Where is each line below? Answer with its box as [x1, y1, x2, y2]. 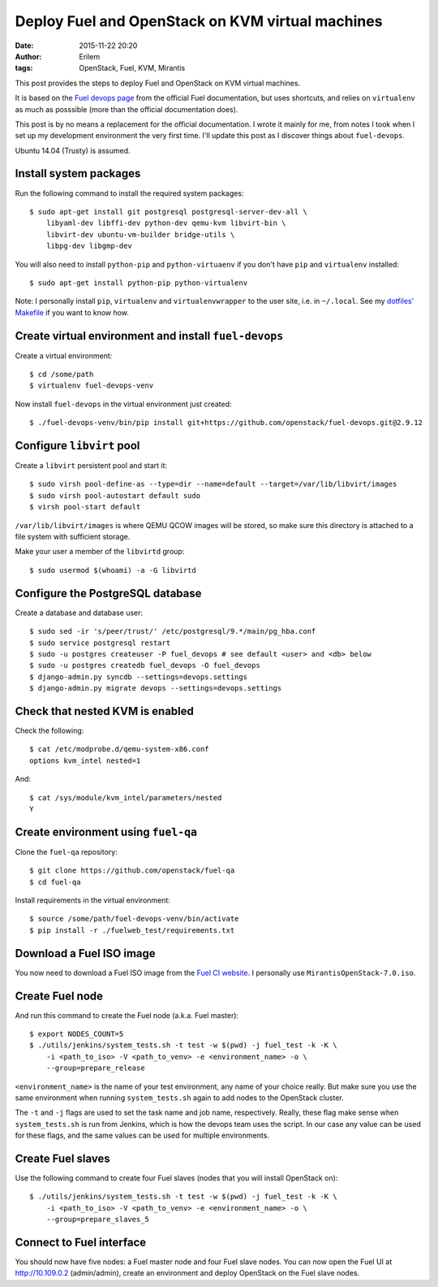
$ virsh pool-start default [29, 502, 141, 512]
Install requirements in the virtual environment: [15, 895, 170, 905]
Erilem [79, 51, 101, 61]
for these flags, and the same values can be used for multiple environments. [15, 1130, 269, 1141]
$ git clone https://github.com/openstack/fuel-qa [29, 866, 235, 875]
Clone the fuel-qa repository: [15, 847, 118, 856]
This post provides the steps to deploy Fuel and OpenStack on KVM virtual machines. [15, 78, 300, 88]
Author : [15, 51, 42, 61]
